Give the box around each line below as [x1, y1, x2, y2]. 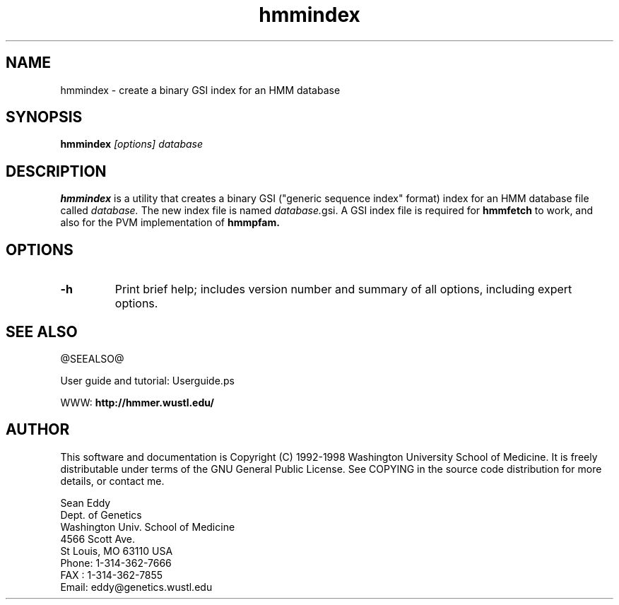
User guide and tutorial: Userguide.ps [60, 374, 235, 387]
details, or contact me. [60, 474, 165, 487]
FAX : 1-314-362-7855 [60, 568, 163, 581]
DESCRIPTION [6, 162, 107, 180]
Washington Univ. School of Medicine [60, 520, 235, 533]
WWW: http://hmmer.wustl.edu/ [60, 396, 214, 409]
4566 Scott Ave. [60, 532, 136, 545]
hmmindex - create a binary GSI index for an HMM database [60, 83, 341, 96]
